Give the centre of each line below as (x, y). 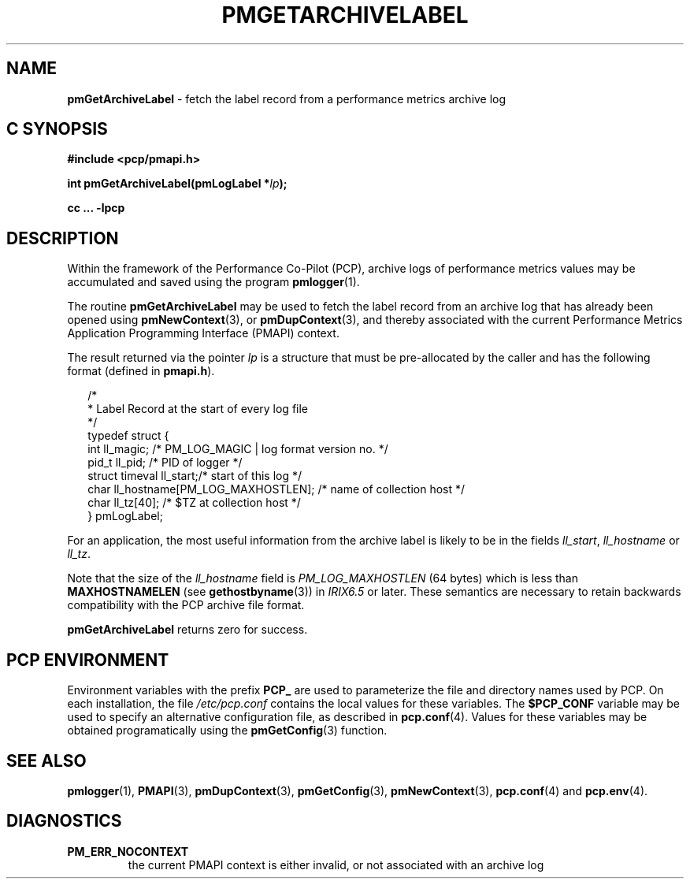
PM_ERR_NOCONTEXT (128, 851)
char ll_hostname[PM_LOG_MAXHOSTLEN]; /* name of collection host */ (276, 489)
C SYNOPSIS (57, 129)
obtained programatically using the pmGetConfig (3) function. (227, 731)
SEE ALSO (46, 760)
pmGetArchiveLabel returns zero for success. (187, 630)
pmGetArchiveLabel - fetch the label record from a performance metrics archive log (287, 99)
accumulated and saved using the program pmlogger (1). (213, 282)
